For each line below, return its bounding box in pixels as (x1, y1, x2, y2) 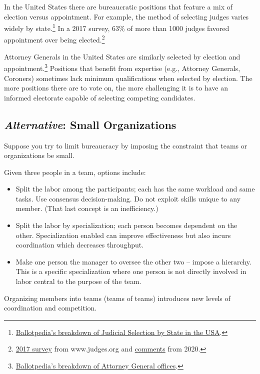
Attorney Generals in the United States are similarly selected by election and (4, 51, 240, 61)
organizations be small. (4, 150, 74, 160)
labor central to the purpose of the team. (15, 276, 141, 286)
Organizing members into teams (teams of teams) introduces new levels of (4, 292, 230, 303)
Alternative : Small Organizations (4, 116, 176, 132)
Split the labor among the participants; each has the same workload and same (15, 183, 255, 194)
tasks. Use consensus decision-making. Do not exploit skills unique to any (15, 193, 241, 203)
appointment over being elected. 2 (4, 33, 105, 45)
